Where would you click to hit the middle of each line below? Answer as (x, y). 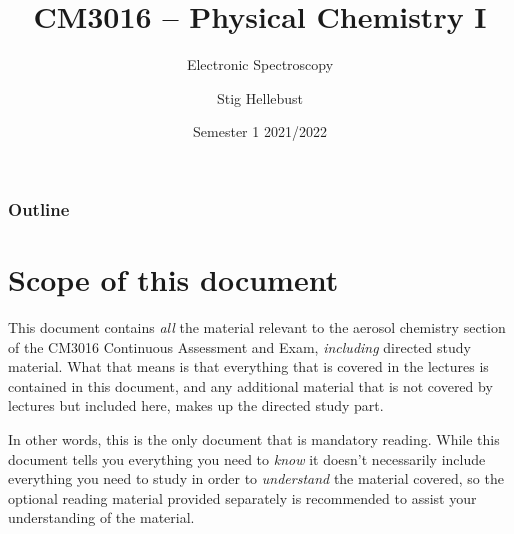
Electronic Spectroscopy (260, 64)
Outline (39, 208)
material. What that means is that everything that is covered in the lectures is (248, 366)
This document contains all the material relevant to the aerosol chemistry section (257, 326)
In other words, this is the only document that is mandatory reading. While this (254, 438)
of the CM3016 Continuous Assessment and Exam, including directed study (239, 346)
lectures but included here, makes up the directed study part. (196, 405)
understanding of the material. (101, 517)
